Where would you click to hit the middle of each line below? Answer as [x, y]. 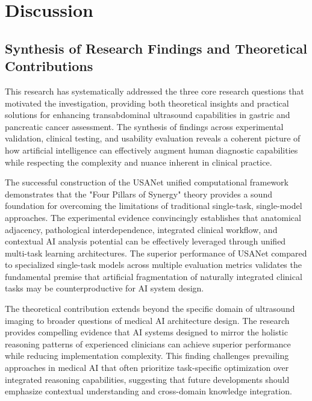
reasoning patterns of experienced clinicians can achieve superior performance [148, 343]
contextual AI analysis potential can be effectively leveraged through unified [145, 241]
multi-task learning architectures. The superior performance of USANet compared [156, 253]
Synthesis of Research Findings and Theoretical [156, 48]
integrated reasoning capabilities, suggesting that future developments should [147, 379]
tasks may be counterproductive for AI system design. [105, 288]
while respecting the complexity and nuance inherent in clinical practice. [139, 162]
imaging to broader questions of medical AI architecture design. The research [147, 320]
